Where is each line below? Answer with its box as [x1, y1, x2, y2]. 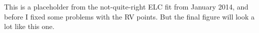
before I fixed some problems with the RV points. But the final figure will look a [4, 11, 255, 21]
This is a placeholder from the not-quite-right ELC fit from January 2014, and [4, 1, 249, 11]
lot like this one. [4, 21, 54, 31]
